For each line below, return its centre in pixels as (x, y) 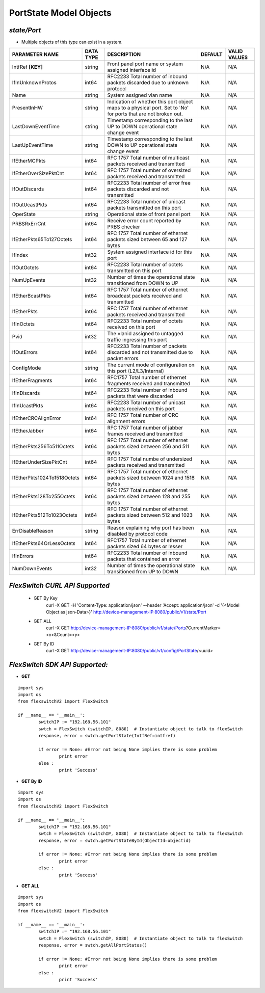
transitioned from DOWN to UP (143, 283)
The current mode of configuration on (151, 365)
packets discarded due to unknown (148, 82)
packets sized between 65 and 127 (147, 240)
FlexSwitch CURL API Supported (59, 585)
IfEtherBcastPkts (31, 296)
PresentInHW (27, 108)
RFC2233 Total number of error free (149, 183)
